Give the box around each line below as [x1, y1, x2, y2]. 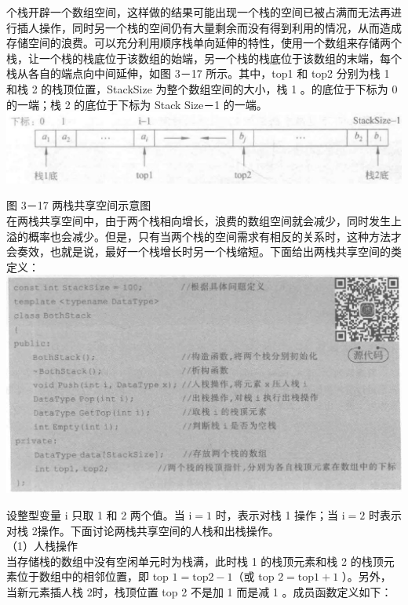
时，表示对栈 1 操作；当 [215, 506, 339, 523]
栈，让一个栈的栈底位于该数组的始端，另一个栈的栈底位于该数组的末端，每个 [6, 49, 402, 66]
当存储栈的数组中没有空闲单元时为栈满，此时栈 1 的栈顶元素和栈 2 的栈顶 [6, 552, 384, 569]
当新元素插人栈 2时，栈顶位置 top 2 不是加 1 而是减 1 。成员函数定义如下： [6, 583, 392, 600]
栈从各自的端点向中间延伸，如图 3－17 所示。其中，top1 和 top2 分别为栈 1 [6, 65, 390, 82]
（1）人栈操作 [6, 538, 78, 554]
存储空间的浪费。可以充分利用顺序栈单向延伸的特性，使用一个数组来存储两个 [6, 35, 402, 51]
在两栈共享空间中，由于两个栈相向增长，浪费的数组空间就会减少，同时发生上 [6, 212, 402, 228]
